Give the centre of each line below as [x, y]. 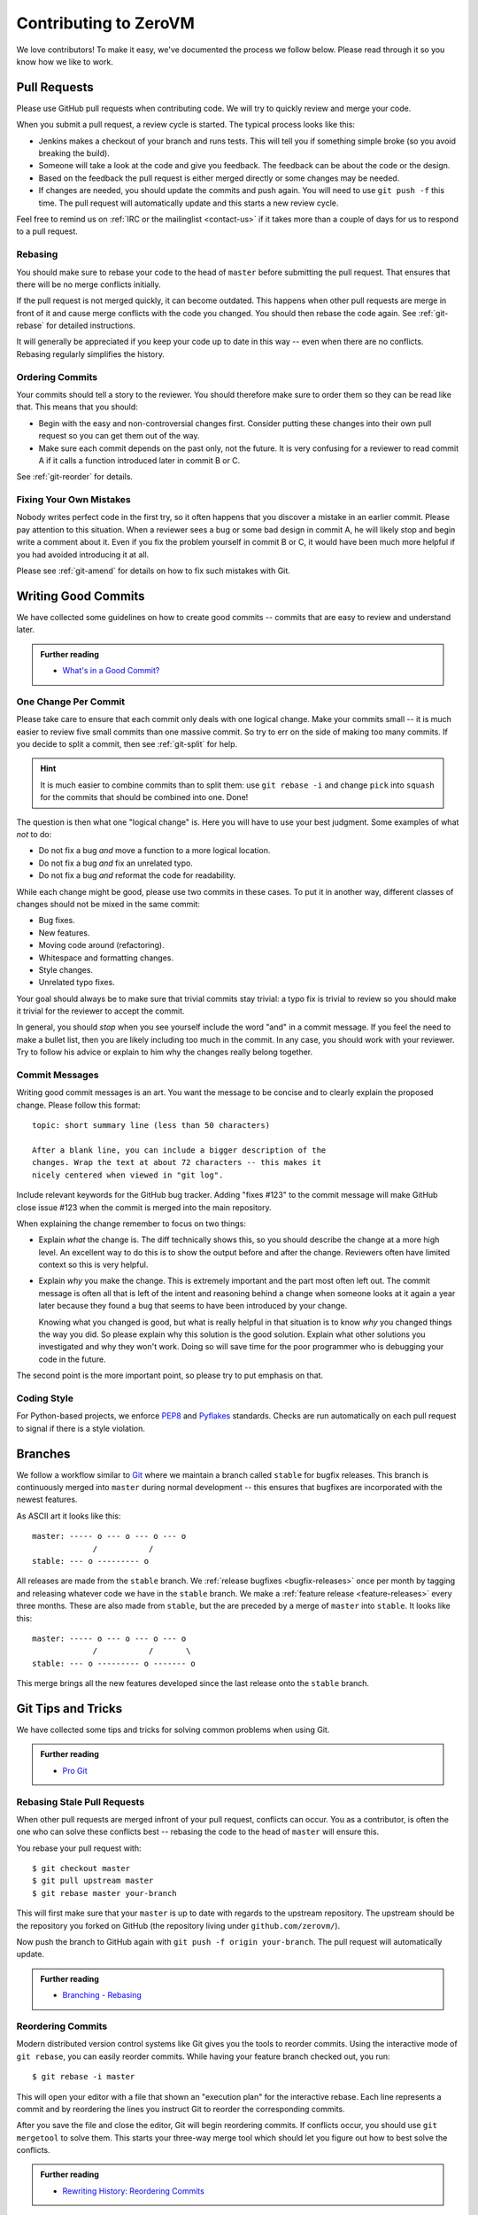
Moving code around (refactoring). [102, 945]
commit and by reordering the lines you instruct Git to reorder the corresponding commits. [181, 2109]
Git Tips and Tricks [69, 1709]
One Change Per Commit [71, 702]
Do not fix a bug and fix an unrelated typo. [116, 863]
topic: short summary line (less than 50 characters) [151, 1126]
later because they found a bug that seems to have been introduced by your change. [193, 1306]
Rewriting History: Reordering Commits [134, 2191]
